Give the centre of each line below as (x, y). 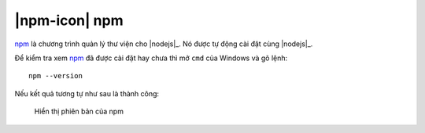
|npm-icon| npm (69, 20)
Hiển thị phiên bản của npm (79, 111)
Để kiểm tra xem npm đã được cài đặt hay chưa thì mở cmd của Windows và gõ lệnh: (151, 58)
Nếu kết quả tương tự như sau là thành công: (87, 93)
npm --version (55, 76)
